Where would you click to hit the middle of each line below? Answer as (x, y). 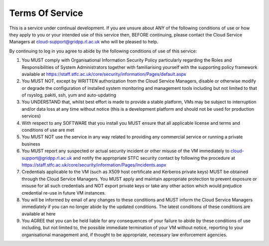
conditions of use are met (48, 130)
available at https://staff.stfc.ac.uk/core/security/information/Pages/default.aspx (104, 74)
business (31, 144)
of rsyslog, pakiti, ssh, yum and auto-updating (69, 95)
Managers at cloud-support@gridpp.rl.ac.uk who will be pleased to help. (84, 42)
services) (31, 116)
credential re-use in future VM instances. (64, 193)
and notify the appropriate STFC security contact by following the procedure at (154, 158)
